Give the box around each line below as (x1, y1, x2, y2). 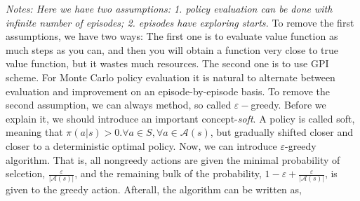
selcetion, (6, 166, 46, 181)
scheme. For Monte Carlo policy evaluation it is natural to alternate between (6, 69, 335, 84)
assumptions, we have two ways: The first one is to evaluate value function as (6, 29, 338, 43)
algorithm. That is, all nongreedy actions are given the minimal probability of (6, 152, 340, 167)
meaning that (6, 125, 63, 139)
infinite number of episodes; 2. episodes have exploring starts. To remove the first (6, 15, 354, 29)
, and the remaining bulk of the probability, (74, 166, 262, 181)
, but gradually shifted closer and (210, 125, 354, 139)
